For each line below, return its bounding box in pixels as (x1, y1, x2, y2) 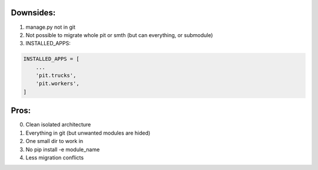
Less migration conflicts (25, 154, 84, 161)
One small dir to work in (25, 138, 84, 145)
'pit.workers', (35, 80, 79, 87)
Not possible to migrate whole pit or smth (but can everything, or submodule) (25, 31, 213, 38)
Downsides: (11, 8, 56, 18)
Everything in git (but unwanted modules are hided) (25, 129, 151, 136)
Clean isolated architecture (25, 121, 91, 128)
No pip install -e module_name (25, 146, 100, 153)
